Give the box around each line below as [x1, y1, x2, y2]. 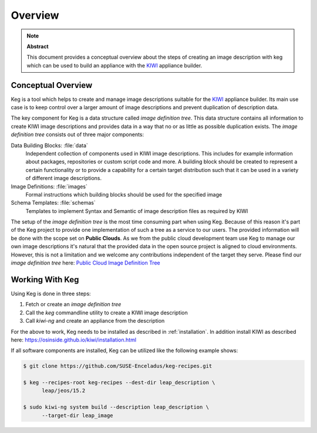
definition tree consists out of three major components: [11, 131, 144, 138]
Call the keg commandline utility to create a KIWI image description [25, 309, 188, 316]
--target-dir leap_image [42, 412, 114, 419]
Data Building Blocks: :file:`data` [11, 141, 88, 149]
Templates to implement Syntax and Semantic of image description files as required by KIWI [25, 207, 248, 214]
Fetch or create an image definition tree [25, 301, 122, 308]
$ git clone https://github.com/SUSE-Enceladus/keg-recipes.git [23, 363, 213, 370]
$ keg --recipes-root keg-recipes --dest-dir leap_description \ [23, 379, 215, 386]
